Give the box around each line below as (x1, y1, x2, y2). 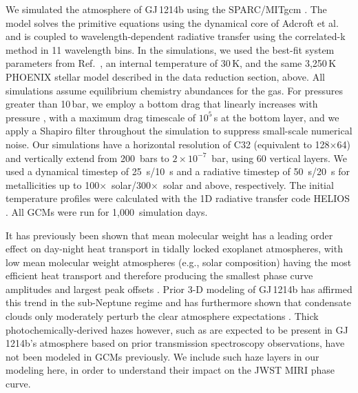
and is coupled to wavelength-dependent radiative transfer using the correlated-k (6, 29, 346, 43)
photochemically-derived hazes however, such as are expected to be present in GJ (6, 322, 348, 336)
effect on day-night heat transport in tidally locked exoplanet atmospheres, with (6, 241, 343, 256)
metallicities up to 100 (6, 177, 100, 192)
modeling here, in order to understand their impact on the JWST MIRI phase (6, 363, 335, 377)
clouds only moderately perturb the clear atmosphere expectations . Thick (6, 309, 319, 323)
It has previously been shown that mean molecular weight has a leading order (6, 228, 333, 242)
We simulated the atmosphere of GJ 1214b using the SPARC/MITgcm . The (6, 2, 327, 16)
